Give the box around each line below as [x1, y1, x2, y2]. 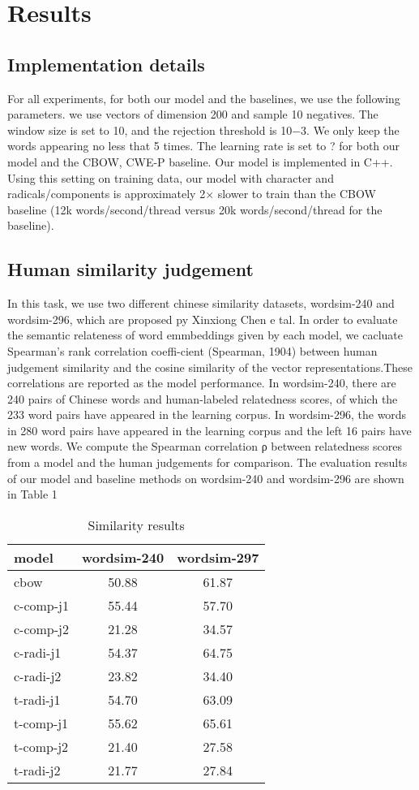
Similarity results [88, 515, 185, 534]
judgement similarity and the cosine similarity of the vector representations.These [7, 358, 413, 375]
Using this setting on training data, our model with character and [7, 169, 334, 186]
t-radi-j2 [14, 760, 61, 779]
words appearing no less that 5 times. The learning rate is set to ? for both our [7, 137, 400, 154]
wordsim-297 [177, 547, 259, 567]
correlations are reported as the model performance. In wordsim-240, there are [7, 374, 396, 391]
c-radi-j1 [14, 642, 62, 662]
